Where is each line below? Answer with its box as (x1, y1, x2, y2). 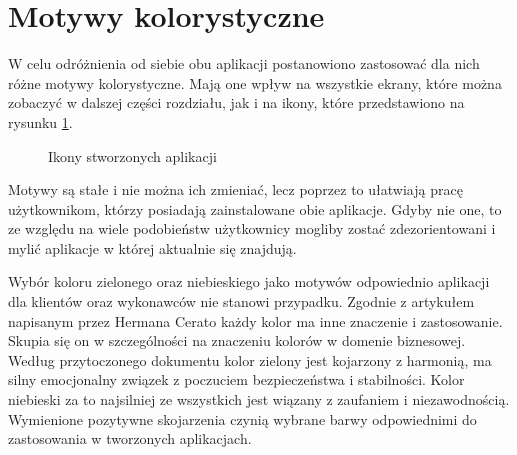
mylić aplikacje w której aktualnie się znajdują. (8, 237, 297, 258)
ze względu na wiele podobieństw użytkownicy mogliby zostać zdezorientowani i (8, 218, 496, 239)
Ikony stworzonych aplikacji (48, 145, 217, 166)
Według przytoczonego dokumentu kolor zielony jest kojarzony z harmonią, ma (8, 349, 492, 370)
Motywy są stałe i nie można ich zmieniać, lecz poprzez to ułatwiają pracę (8, 179, 463, 200)
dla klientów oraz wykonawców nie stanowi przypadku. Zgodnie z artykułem (8, 291, 475, 312)
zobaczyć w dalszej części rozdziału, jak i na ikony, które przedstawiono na (8, 92, 465, 113)
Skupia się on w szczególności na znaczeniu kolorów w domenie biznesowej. (8, 330, 466, 351)
